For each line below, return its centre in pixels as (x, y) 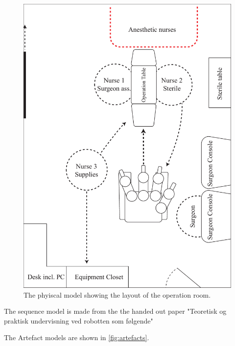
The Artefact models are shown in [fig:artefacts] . (77, 337)
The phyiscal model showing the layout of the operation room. (117, 294)
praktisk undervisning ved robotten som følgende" (79, 321)
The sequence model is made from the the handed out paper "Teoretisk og (115, 311)
